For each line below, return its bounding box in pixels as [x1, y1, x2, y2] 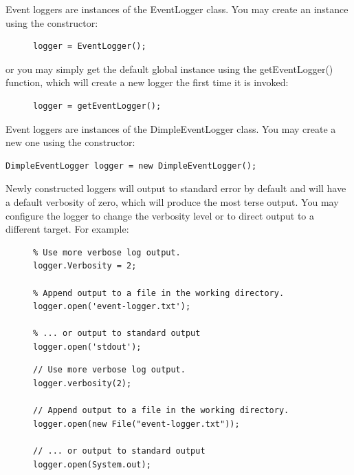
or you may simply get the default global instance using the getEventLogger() [5, 61, 333, 76]
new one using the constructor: [5, 135, 135, 149]
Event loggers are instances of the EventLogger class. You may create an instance [5, 2, 349, 16]
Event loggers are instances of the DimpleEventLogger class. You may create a [5, 121, 336, 136]
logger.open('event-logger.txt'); [33, 302, 191, 312]
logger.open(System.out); [33, 459, 151, 469]
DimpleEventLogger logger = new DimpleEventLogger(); [5, 160, 257, 171]
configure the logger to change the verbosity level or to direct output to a [5, 208, 315, 222]
